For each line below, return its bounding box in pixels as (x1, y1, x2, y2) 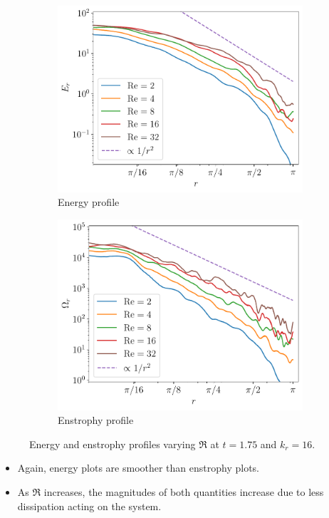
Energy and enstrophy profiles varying (29, 436, 196, 451)
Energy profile (58, 195, 120, 209)
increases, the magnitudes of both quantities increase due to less (43, 484, 324, 499)
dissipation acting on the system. (17, 498, 162, 513)
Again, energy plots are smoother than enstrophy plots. (17, 460, 260, 475)
